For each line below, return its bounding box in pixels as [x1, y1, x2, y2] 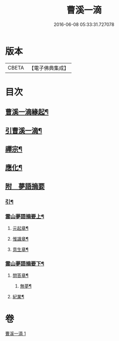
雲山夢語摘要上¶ [5, 213, 44, 220]
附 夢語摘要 [5, 182, 45, 190]
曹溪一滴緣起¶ [5, 108, 49, 116]
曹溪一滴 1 [5, 330, 26, 336]
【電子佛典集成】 [28, 64, 69, 71]
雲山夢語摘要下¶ [5, 260, 44, 267]
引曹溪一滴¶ [5, 126, 42, 135]
